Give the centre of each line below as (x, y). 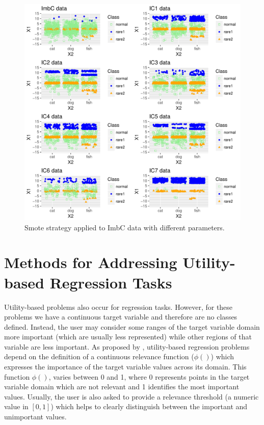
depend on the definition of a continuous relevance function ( (99, 356)
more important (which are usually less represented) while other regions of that (128, 337)
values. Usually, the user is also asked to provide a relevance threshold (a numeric (131, 396)
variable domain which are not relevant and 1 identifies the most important (122, 387)
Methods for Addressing (91, 262)
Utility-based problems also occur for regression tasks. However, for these (118, 307)
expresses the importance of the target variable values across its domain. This (125, 367)
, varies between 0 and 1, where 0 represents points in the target (149, 376)
